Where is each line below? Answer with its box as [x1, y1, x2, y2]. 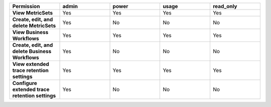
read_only [212, 3, 237, 9]
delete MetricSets [12, 22, 56, 29]
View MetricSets [12, 9, 53, 16]
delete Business [12, 48, 52, 54]
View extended [12, 60, 50, 67]
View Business [12, 29, 49, 35]
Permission [12, 3, 40, 9]
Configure [12, 80, 37, 86]
